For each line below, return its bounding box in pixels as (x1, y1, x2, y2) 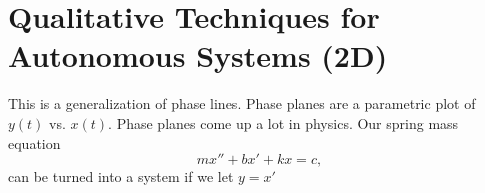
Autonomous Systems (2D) (8, 35, 388, 76)
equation (8, 132, 61, 153)
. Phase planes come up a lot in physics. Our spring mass (108, 112, 459, 133)
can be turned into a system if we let (8, 166, 234, 187)
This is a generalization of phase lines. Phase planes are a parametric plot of (8, 93, 476, 114)
